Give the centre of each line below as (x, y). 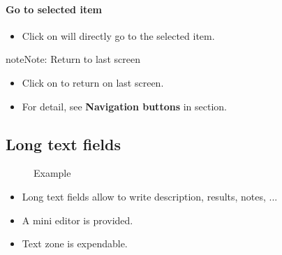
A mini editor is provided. (77, 220)
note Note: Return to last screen (73, 59)
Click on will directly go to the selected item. (118, 35)
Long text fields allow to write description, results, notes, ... (150, 196)
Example (52, 173)
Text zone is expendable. (75, 243)
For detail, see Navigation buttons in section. (124, 106)
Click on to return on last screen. (93, 82)
